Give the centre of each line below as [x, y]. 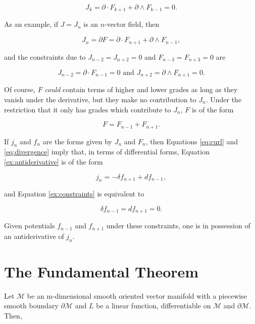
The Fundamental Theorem [101, 271]
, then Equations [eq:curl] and [192, 141]
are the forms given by [77, 141]
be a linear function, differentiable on [154, 306]
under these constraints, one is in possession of [178, 226]
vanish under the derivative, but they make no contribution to [100, 99]
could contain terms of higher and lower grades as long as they [141, 89]
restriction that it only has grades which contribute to [88, 109]
